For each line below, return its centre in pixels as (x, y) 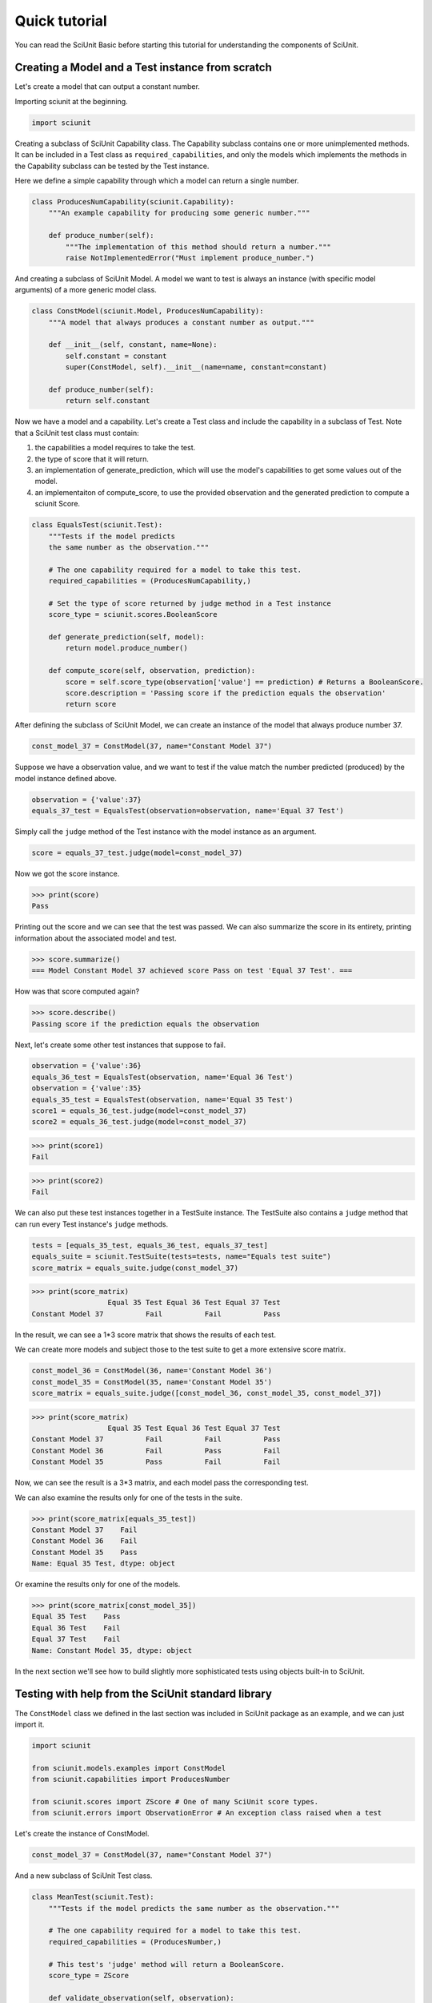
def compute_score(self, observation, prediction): (152, 671)
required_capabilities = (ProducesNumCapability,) (150, 581)
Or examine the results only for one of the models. (98, 1584)
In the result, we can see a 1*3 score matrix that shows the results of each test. (145, 1335)
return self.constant (108, 401)
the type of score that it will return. (92, 459)
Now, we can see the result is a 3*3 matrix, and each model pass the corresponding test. (162, 1483)
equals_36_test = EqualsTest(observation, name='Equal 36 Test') (162, 1077)
